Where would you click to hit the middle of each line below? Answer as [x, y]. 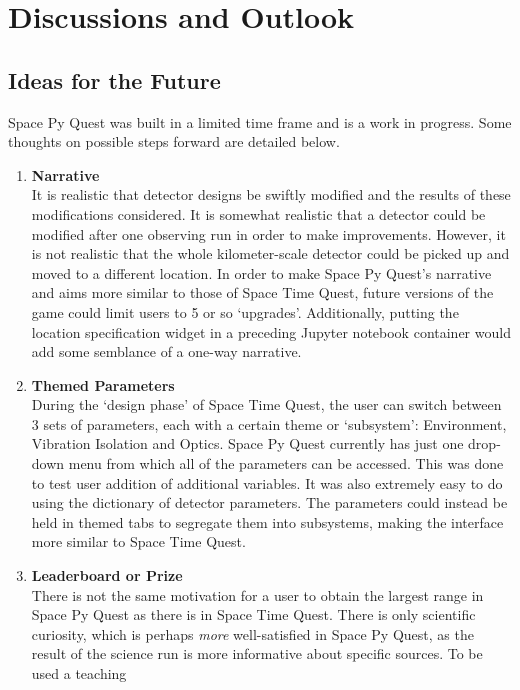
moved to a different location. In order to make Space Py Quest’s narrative [261, 272]
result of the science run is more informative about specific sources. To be [257, 653]
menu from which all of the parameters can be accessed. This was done [286, 463]
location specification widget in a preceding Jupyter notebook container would [271, 331]
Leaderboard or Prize [107, 575]
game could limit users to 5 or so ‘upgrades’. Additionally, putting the [245, 311]
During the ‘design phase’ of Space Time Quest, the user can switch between [266, 404]
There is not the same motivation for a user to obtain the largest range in [257, 594]
